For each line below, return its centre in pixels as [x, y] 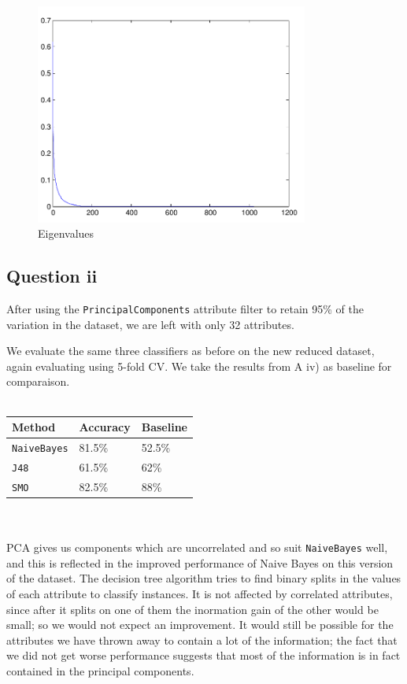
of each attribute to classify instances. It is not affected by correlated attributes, [200, 593]
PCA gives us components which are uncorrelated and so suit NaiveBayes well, [197, 547]
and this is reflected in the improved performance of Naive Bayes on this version [200, 562]
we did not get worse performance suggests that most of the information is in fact [203, 655]
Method [34, 427]
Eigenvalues [66, 233]
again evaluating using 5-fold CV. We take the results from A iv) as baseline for [199, 366]
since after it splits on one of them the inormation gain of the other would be [192, 609]
